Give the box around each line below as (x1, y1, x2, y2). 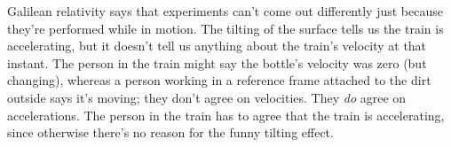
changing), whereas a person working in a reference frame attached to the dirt (7, 71, 431, 89)
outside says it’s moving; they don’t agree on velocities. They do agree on (7, 88, 407, 106)
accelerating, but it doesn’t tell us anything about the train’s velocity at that (7, 36, 427, 55)
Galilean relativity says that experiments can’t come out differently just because (7, 2, 443, 19)
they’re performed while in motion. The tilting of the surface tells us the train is (7, 19, 444, 37)
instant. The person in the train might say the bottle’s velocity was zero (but (7, 53, 427, 72)
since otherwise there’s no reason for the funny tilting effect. (7, 123, 334, 142)
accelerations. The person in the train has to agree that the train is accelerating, (7, 105, 445, 124)
